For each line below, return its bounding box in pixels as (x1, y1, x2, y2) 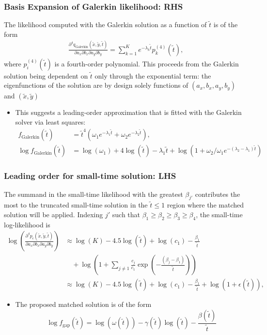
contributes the (195, 189, 240, 199)
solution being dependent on (4, 70, 88, 80)
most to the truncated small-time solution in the (4, 200, 148, 210)
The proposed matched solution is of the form (15, 299, 152, 309)
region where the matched (167, 200, 244, 210)
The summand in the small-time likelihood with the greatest (4, 189, 183, 199)
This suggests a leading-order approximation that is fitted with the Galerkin (15, 107, 242, 117)
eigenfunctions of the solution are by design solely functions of (4, 80, 188, 90)
